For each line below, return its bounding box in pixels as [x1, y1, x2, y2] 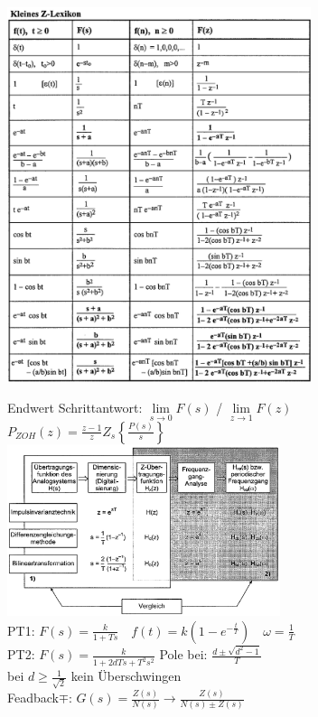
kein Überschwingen [70, 666, 182, 685]
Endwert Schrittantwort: [7, 398, 143, 417]
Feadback [7, 688, 59, 707]
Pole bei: [159, 645, 208, 664]
